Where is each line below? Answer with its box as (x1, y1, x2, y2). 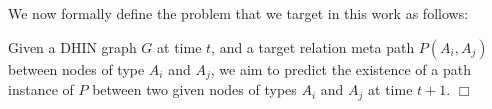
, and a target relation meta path (211, 36, 415, 57)
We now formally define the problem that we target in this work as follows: (8, 3, 469, 23)
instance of (8, 79, 74, 100)
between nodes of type (8, 58, 145, 79)
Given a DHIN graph (8, 36, 137, 57)
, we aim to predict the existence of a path (210, 58, 471, 79)
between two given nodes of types (92, 79, 297, 100)
